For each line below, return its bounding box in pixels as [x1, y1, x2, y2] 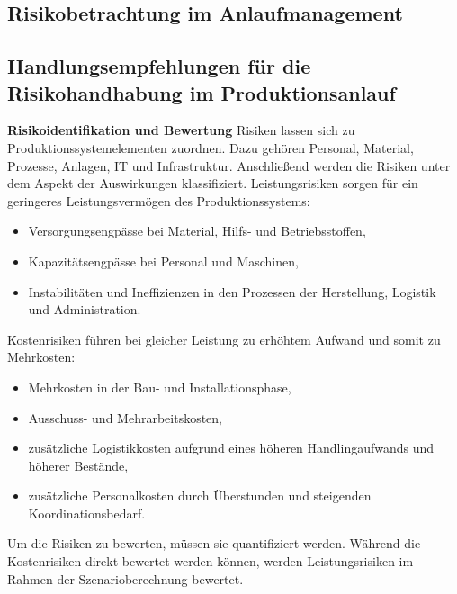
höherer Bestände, [28, 455, 129, 474]
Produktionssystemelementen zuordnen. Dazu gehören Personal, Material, [7, 138, 414, 157]
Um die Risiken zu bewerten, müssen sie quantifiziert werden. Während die [7, 534, 421, 553]
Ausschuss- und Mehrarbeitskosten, [28, 408, 223, 427]
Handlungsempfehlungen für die [7, 52, 311, 80]
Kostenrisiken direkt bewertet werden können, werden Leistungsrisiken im [7, 552, 414, 571]
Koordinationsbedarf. [28, 503, 146, 522]
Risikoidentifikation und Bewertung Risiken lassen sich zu [7, 121, 355, 139]
